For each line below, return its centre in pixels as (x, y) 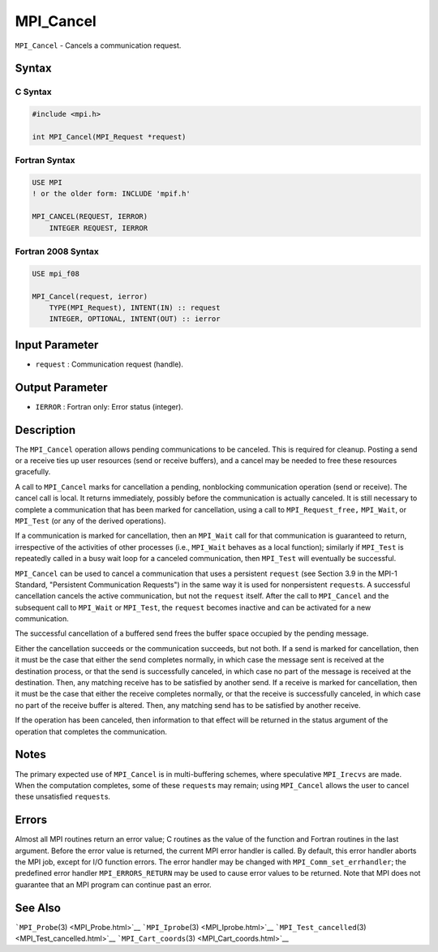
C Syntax (33, 92)
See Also (38, 908)
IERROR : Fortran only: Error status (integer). (109, 406)
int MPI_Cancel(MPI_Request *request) (109, 137)
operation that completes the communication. (91, 731)
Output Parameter (62, 387)
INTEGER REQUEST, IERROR (99, 228)
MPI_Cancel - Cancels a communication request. (98, 45)
